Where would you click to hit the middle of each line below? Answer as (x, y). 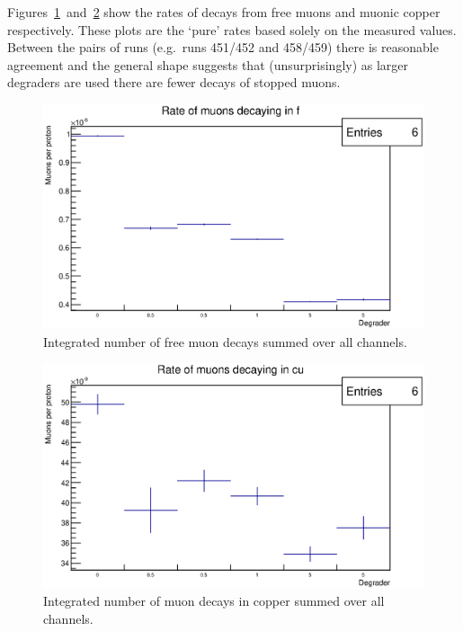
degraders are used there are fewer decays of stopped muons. (174, 82)
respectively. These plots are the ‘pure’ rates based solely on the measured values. (232, 29)
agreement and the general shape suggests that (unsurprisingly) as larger (208, 64)
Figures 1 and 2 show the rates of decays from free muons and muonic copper (224, 12)
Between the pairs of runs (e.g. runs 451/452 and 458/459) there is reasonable (223, 47)
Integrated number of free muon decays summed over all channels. (225, 341)
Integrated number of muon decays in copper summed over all (214, 601)
